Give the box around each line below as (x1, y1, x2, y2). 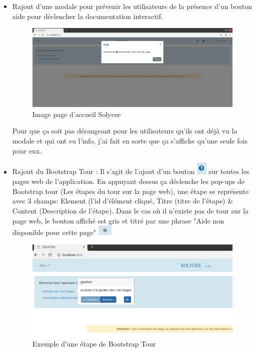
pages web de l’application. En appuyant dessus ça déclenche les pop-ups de (12, 176, 244, 186)
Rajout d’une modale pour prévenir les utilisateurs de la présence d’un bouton (12, 1, 252, 11)
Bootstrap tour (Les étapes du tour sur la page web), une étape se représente (12, 185, 249, 196)
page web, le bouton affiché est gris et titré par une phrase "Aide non (12, 215, 224, 225)
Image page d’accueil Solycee (32, 108, 121, 119)
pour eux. (12, 145, 42, 155)
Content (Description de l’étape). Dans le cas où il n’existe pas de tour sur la (12, 205, 249, 216)
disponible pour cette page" (12, 227, 96, 237)
